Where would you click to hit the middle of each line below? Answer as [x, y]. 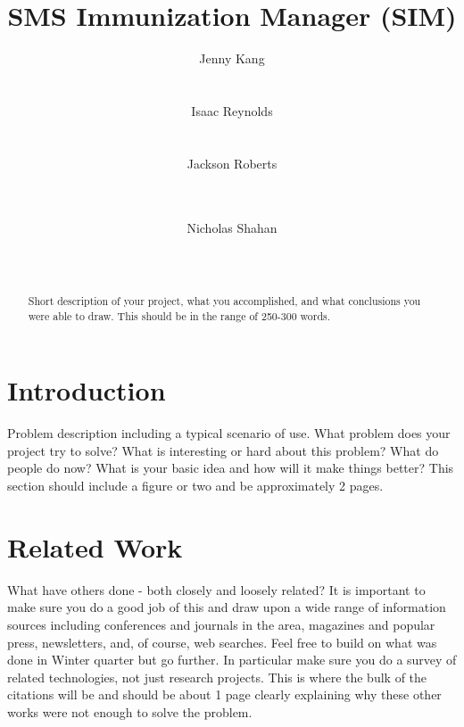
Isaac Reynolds [232, 110]
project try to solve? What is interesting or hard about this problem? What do [223, 450]
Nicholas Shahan [232, 228]
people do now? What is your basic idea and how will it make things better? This [231, 468]
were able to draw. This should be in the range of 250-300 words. [179, 315]
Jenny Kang [232, 58]
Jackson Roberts [232, 163]
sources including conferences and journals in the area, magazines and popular [221, 624]
